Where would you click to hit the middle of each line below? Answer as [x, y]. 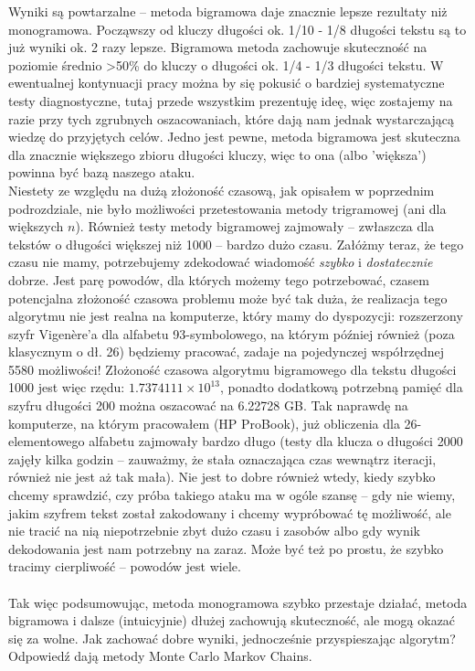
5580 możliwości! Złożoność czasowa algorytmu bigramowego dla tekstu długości [232, 369]
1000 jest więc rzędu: [67, 387]
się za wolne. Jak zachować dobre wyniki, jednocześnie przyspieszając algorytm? [232, 638]
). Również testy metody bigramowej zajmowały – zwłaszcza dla [255, 226]
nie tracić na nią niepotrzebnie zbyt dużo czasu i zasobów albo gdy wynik [214, 531]
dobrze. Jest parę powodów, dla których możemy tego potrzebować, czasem [219, 279]
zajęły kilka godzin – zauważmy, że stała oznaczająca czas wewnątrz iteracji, [222, 458]
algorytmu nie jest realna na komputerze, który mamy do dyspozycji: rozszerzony [236, 316]
